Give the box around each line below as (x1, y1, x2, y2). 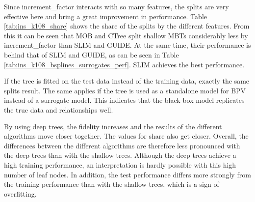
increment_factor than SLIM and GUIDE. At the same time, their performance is (4, 40, 251, 50)
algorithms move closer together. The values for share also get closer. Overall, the (4, 131, 249, 141)
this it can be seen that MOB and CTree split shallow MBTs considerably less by (4, 30, 248, 40)
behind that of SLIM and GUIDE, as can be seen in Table (4, 49, 179, 59)
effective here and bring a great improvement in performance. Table (4, 11, 207, 21)
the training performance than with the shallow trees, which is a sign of (4, 179, 219, 189)
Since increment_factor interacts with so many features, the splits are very (4, 1, 229, 11)
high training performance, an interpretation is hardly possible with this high (4, 159, 236, 170)
